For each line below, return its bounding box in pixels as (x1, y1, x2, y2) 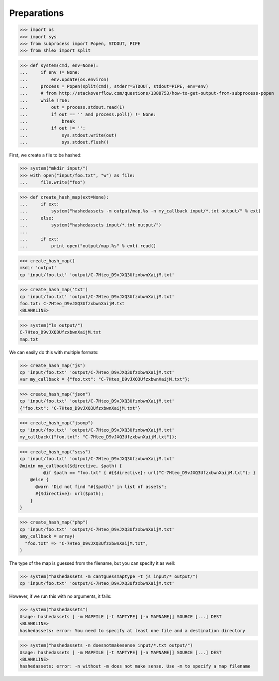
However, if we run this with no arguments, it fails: (9, 593, 112, 599)
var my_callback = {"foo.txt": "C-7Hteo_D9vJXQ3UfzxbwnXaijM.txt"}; (19, 376, 190, 382)
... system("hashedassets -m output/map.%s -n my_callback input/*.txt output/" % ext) (19, 208, 261, 214)
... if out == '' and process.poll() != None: (19, 111, 156, 117)
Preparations (9, 7, 64, 18)
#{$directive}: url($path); (35, 491, 104, 497)
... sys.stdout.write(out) (19, 132, 117, 138)
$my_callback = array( (19, 533, 75, 539)
